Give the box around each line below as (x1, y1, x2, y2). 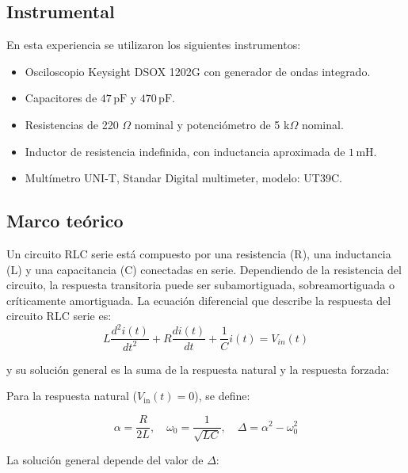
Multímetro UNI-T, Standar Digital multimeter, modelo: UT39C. (25, 170, 342, 186)
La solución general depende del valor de (6, 452, 204, 468)
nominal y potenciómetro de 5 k (134, 116, 290, 132)
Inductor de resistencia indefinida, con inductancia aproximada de (25, 143, 345, 159)
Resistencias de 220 (25, 116, 119, 132)
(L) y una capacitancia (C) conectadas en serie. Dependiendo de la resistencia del (6, 261, 402, 277)
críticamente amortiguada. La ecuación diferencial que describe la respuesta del (6, 292, 391, 308)
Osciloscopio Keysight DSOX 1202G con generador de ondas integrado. (25, 63, 371, 79)
